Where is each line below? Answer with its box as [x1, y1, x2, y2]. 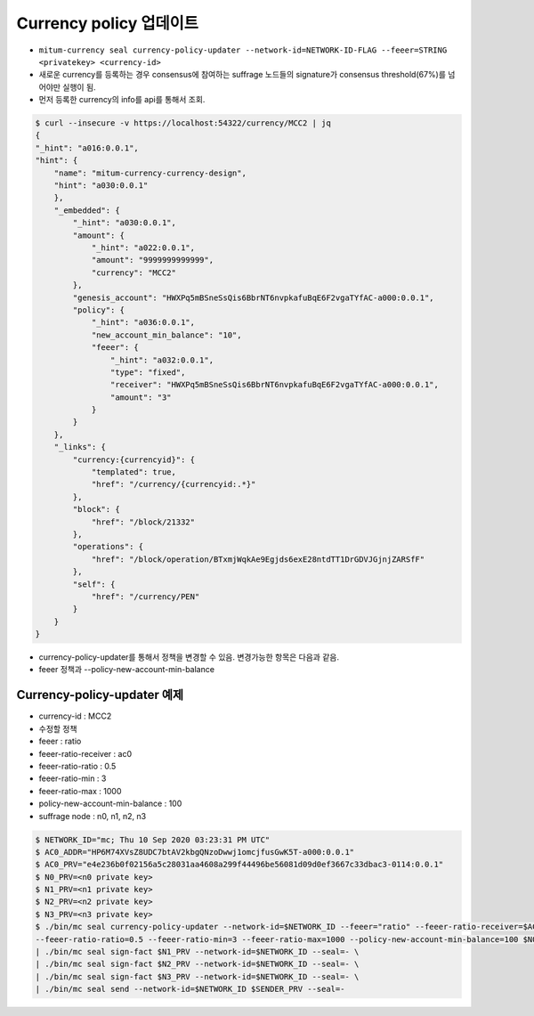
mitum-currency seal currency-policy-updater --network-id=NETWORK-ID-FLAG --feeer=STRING [38, 45, 448, 55]
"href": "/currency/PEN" [91, 591, 200, 601]
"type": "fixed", [109, 367, 186, 378]
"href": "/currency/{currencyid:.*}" [91, 479, 256, 490]
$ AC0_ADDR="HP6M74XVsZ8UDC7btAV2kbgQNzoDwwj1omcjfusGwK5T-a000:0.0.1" [35, 847, 355, 857]
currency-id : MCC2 [38, 711, 112, 721]
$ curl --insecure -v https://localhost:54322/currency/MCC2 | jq [35, 118, 331, 128]
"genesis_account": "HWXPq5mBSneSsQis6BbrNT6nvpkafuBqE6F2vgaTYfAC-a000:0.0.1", [72, 292, 435, 303]
